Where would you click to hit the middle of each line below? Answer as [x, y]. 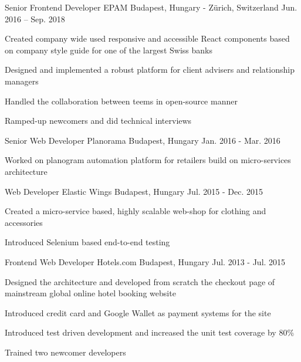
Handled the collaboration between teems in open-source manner [121, 101]
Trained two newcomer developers [65, 352]
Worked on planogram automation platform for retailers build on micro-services [148, 160]
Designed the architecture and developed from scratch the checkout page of [140, 281]
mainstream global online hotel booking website [90, 293]
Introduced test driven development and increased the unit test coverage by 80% [150, 332]
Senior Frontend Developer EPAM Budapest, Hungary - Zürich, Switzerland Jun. [151, 7]
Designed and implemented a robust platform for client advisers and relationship [150, 70]
